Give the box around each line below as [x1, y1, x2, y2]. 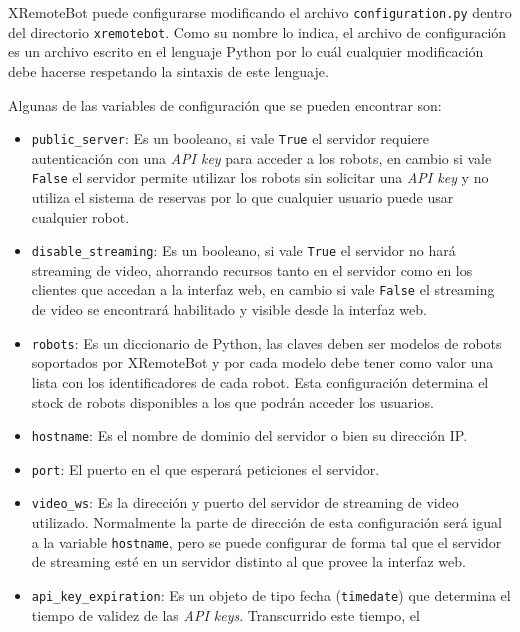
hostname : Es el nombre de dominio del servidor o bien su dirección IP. [31, 425, 468, 446]
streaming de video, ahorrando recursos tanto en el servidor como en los [31, 259, 473, 280]
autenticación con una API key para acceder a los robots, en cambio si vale [31, 147, 492, 168]
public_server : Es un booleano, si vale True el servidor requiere [31, 128, 430, 149]
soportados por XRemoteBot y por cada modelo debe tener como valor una [31, 352, 494, 373]
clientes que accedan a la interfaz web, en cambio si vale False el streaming [31, 279, 495, 300]
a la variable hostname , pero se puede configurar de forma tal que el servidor [31, 531, 502, 552]
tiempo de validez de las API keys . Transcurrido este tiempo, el [31, 604, 420, 625]
